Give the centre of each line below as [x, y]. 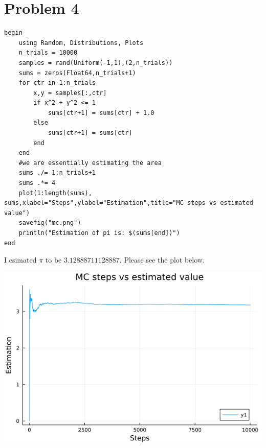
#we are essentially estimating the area [90, 163]
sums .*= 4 [37, 183]
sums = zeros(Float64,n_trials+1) [77, 73]
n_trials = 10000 [48, 53]
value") [17, 213]
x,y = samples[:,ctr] [70, 93]
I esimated [20, 260]
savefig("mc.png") [50, 223]
